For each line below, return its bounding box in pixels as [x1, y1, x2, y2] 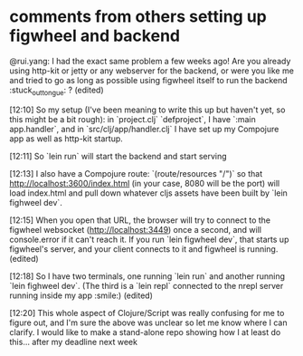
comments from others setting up [9, 6, 267, 27]
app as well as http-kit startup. [9, 133, 124, 144]
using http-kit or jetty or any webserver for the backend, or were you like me [9, 65, 294, 76]
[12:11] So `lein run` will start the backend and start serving [9, 150, 228, 161]
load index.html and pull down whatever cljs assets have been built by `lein [9, 188, 288, 198]
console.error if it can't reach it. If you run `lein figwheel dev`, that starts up [9, 234, 289, 245]
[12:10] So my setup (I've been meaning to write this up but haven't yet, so [9, 104, 286, 115]
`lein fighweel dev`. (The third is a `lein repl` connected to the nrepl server [9, 280, 284, 291]
